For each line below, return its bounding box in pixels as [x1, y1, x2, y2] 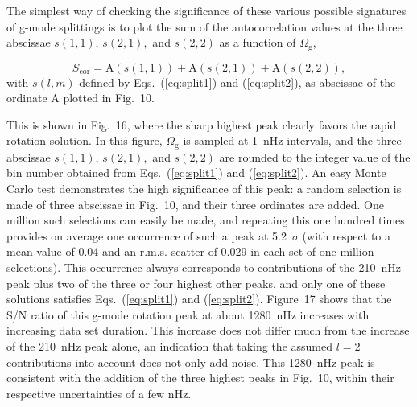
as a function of [219, 34, 296, 51]
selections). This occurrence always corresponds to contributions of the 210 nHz [6, 259, 401, 276]
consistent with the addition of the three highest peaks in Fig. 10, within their [6, 369, 394, 386]
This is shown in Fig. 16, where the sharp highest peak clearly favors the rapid [6, 116, 397, 133]
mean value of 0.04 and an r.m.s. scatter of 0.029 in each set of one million [6, 243, 374, 260]
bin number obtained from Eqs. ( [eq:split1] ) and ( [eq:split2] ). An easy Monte [6, 164, 386, 181]
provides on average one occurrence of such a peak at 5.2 [6, 227, 287, 244]
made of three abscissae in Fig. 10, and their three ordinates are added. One [6, 195, 384, 212]
